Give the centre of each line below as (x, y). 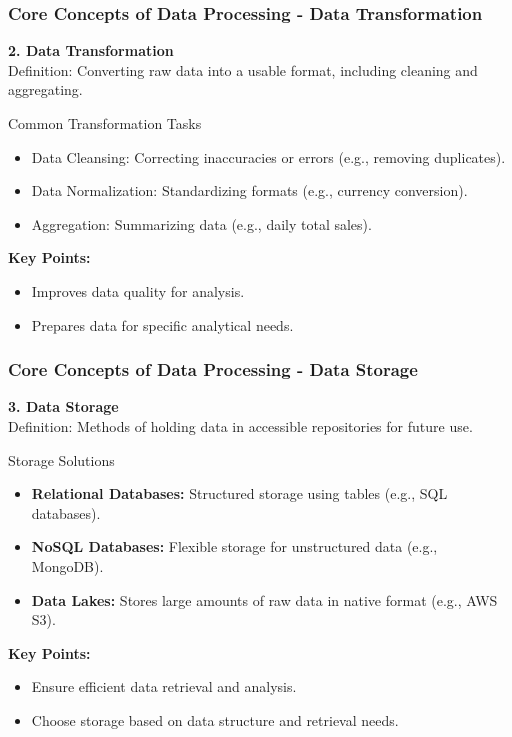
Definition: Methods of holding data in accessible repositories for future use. (240, 425)
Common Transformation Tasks (105, 123)
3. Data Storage (63, 406)
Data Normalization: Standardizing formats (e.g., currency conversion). (249, 190)
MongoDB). (67, 565)
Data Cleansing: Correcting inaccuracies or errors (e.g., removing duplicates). (268, 156)
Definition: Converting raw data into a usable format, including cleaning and (243, 69)
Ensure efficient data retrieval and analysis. (164, 686)
